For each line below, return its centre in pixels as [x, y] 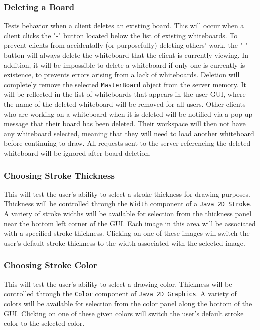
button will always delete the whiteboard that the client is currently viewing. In [126, 55]
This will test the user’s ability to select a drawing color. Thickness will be [118, 284]
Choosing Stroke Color [51, 265]
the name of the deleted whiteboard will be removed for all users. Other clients [125, 104]
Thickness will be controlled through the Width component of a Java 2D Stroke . [128, 204]
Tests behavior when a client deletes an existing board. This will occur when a [124, 25]
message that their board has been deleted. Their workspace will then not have [125, 123]
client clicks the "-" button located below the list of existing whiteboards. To [121, 35]
